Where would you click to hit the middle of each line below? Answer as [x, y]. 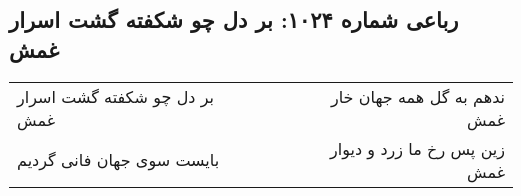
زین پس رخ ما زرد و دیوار [417, 148]
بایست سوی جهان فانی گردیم [118, 160]
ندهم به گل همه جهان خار [418, 96]
